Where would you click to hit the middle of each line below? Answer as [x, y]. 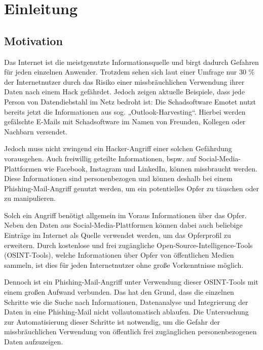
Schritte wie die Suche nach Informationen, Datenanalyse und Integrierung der [126, 302]
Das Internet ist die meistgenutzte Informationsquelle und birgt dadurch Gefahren [131, 62]
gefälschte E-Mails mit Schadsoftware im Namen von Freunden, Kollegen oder [125, 121]
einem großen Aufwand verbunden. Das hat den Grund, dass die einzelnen [119, 292]
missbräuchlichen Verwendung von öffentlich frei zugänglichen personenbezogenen [130, 331]
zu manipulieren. [30, 198]
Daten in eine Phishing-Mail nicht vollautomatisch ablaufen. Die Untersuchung [126, 312]
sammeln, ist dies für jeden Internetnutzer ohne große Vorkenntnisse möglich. [124, 265]
